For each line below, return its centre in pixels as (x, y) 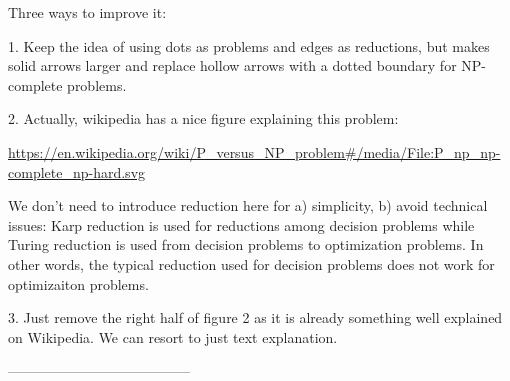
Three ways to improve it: (87, 12)
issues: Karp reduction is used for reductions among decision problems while (241, 224)
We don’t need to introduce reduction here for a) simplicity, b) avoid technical (248, 205)
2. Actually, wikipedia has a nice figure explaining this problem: (203, 118)
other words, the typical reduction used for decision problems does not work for (251, 263)
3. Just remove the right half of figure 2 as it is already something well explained (255, 317)
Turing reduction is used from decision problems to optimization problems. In (246, 244)
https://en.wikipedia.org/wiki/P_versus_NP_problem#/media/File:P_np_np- (254, 151)
